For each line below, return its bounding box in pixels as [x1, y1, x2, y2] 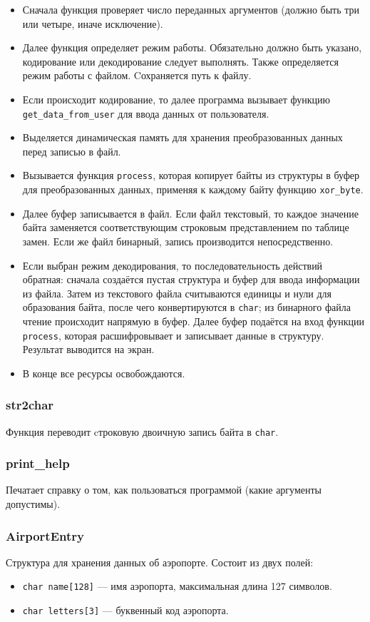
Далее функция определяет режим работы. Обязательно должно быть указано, [22, 40, 362, 55]
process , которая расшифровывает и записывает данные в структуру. [22, 327, 324, 342]
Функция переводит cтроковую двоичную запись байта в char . [6, 424, 279, 439]
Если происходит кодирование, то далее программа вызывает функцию [22, 91, 330, 106]
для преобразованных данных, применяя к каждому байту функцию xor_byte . [22, 182, 364, 197]
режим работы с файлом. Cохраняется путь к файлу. [22, 68, 252, 83]
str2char [6, 396, 54, 414]
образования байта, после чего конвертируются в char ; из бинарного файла [22, 300, 351, 315]
